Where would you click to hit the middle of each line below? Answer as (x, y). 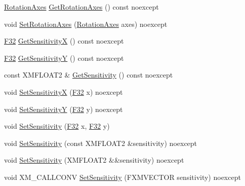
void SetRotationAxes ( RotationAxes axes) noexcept (86, 24)
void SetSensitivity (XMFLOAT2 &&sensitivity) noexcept (94, 160)
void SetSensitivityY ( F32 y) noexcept (64, 109)
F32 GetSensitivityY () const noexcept (64, 58)
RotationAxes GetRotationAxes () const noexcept (81, 7)
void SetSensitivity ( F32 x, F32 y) (57, 126)
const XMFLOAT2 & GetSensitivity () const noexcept (89, 75)
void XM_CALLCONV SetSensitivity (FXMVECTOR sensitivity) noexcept (123, 177)
